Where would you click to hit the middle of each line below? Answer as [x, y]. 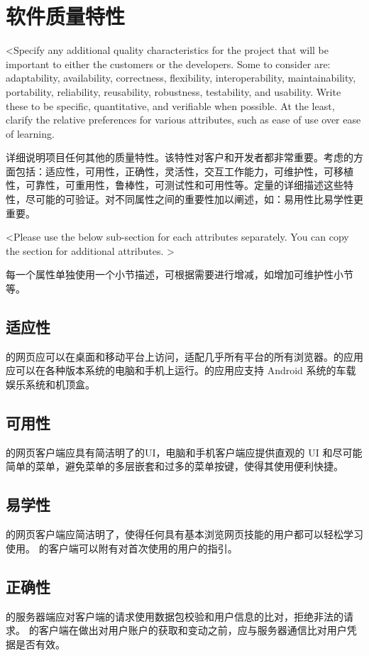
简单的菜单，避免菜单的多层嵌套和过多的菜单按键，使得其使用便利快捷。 [175, 466]
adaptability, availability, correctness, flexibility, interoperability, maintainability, [181, 78]
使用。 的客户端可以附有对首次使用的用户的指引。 [122, 548]
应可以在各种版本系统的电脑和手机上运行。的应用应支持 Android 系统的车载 [181, 370]
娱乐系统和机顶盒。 [50, 384]
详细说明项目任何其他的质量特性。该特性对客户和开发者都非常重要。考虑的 [180, 157]
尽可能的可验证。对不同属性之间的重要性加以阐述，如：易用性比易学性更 [194, 199]
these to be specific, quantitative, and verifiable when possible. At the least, [170, 105]
